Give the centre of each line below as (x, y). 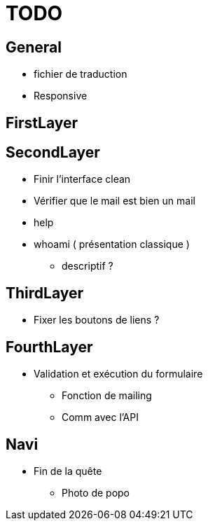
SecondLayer (53, 153)
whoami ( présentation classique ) (112, 244)
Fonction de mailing (107, 396)
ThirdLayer (45, 293)
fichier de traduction (81, 74)
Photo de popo (96, 492)
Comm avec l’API (100, 417)
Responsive (61, 96)
